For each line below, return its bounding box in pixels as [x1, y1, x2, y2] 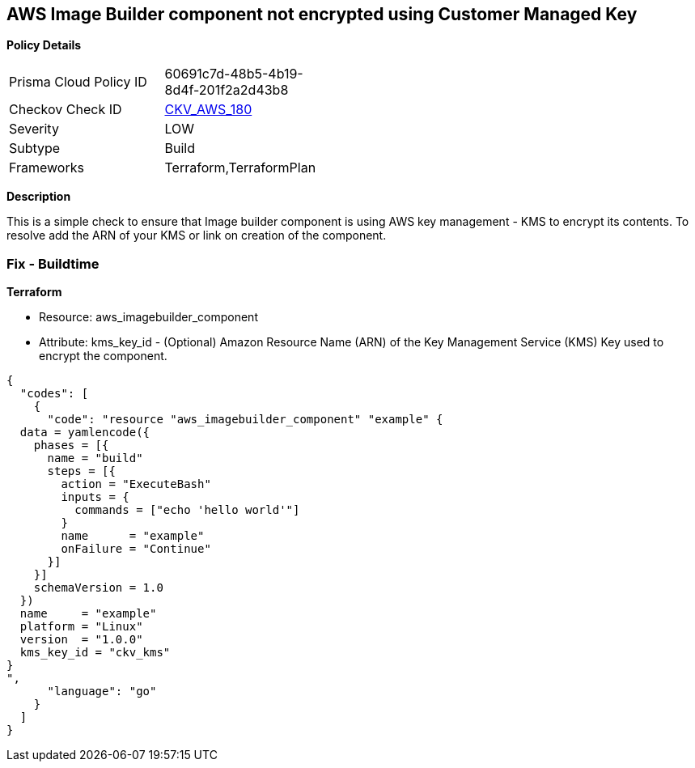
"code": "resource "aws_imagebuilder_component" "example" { [47, 413, 443, 426]
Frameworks [9, 159, 84, 176]
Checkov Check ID [9, 101, 122, 118]
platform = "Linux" [19, 620, 143, 634]
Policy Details [6, 38, 82, 53]
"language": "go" [47, 685, 157, 698]
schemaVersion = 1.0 [33, 581, 163, 595]
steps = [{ [47, 465, 116, 478]
